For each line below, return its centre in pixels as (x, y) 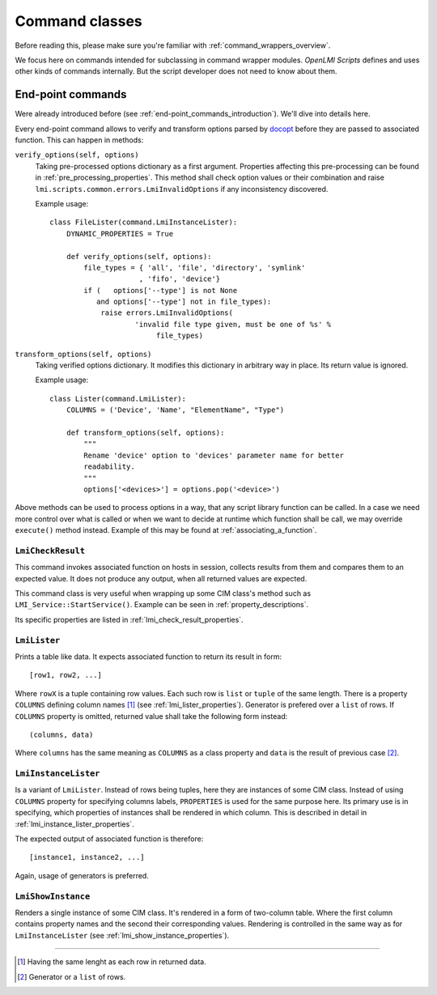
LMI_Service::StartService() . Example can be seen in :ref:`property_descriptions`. (162, 605)
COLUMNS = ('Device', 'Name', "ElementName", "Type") (175, 410)
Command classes (79, 21)
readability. (109, 467)
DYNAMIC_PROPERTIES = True (120, 234)
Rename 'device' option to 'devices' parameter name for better (214, 455)
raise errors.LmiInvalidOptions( (167, 313)
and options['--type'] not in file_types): (184, 302)
